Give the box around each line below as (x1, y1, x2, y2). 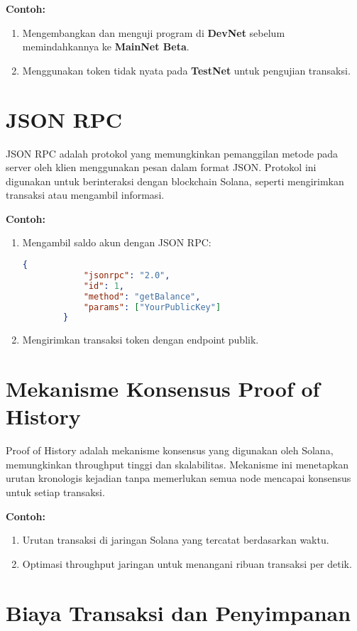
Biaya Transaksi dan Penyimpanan (6, 598, 351, 627)
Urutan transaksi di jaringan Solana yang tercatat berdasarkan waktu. (22, 532, 329, 547)
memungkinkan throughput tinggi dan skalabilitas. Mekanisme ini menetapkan (6, 456, 348, 471)
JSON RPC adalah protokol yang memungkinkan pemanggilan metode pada (6, 146, 339, 160)
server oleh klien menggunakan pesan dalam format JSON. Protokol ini (6, 160, 317, 175)
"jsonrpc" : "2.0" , (83, 270, 170, 280)
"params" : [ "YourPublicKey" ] (83, 302, 221, 312)
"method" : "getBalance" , (83, 291, 201, 302)
